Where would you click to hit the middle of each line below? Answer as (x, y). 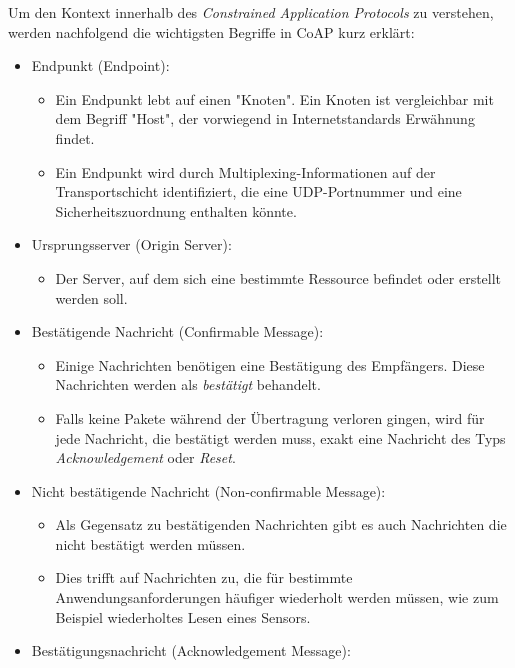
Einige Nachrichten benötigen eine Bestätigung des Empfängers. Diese (270, 364)
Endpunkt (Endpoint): (100, 65)
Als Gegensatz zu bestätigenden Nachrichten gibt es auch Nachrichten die (281, 524)
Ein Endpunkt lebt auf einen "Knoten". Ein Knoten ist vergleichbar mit (274, 98)
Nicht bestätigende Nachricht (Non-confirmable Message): (208, 490)
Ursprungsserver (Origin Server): (131, 244)
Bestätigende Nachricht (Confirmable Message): (177, 331)
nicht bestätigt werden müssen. (150, 543)
